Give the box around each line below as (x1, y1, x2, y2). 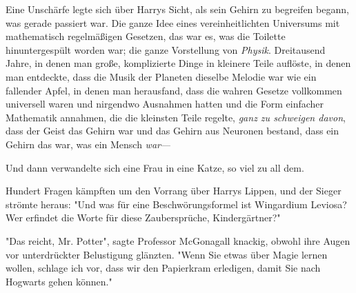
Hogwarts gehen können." (6, 274, 112, 288)
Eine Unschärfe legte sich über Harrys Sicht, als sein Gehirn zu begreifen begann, (6, 2, 349, 16)
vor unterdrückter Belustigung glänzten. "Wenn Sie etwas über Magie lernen (6, 247, 328, 261)
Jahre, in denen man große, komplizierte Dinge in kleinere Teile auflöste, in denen (6, 56, 351, 70)
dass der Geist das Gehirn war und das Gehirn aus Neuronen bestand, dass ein (6, 123, 339, 138)
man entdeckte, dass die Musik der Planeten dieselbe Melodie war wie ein (6, 69, 317, 83)
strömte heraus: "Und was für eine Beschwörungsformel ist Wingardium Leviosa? (6, 196, 347, 211)
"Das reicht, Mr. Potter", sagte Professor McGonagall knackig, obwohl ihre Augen (6, 233, 350, 247)
